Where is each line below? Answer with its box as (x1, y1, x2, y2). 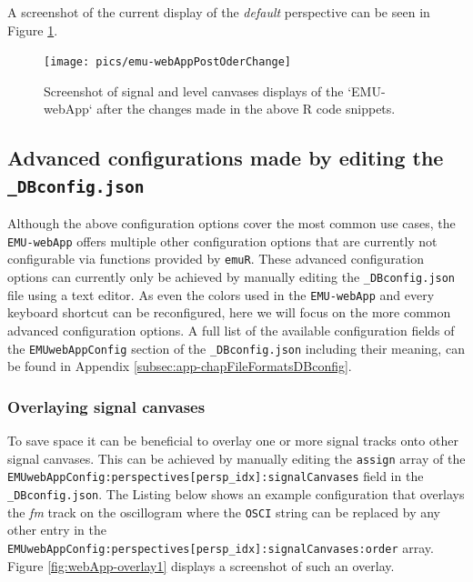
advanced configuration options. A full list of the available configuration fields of (7, 321, 455, 340)
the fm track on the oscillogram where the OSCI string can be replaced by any (7, 502, 440, 521)
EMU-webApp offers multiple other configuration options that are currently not (7, 231, 438, 250)
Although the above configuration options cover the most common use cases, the (7, 214, 456, 233)
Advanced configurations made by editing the (7, 144, 444, 172)
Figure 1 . (7, 20, 58, 39)
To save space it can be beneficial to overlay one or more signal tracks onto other (7, 431, 458, 450)
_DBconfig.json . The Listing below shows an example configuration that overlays (7, 484, 465, 503)
